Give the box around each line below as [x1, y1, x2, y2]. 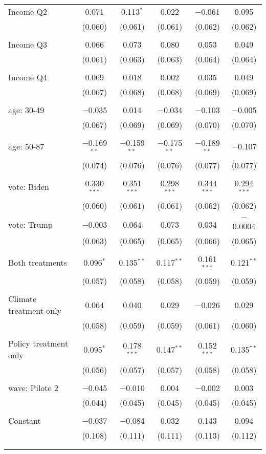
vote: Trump [8, 219, 53, 231]
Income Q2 [8, 6, 47, 17]
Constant [8, 415, 41, 427]
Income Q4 [8, 71, 47, 83]
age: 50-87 [8, 140, 45, 153]
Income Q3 [8, 38, 47, 50]
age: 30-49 [8, 104, 45, 116]
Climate [8, 293, 37, 305]
